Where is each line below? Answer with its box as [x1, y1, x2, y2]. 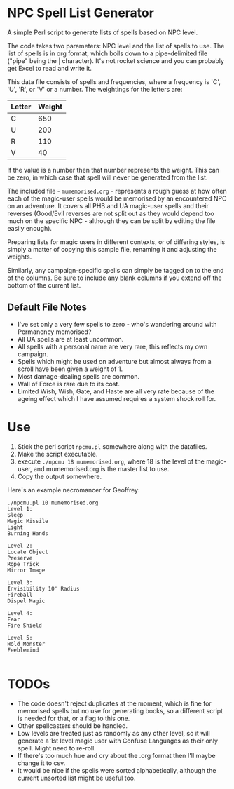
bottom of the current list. [7, 281, 81, 289]
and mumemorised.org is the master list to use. [33, 464, 170, 473]
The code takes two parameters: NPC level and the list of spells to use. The [7, 41, 225, 50]
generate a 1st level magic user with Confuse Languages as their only [17, 736, 219, 745]
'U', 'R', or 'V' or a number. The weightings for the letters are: [7, 85, 183, 93]
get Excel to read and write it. [7, 64, 92, 72]
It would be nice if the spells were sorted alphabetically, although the [17, 766, 216, 774]
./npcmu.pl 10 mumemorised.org [7, 499, 99, 506]
